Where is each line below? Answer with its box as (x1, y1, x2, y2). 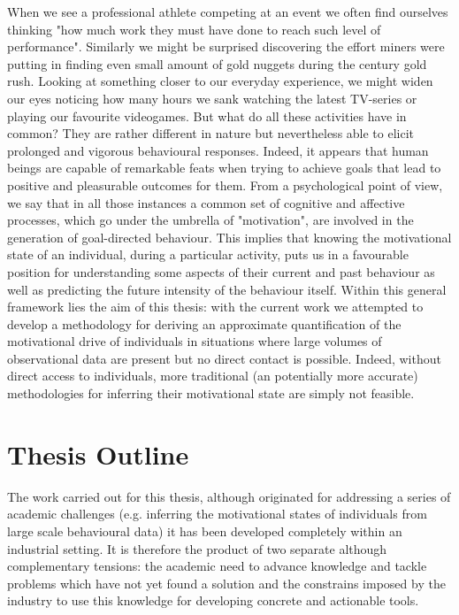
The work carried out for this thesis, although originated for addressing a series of (7, 487, 451, 505)
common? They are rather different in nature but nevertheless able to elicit (7, 124, 415, 142)
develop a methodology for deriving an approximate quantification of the (7, 314, 402, 333)
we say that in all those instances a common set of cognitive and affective (7, 193, 405, 211)
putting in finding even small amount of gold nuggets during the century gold (7, 54, 427, 73)
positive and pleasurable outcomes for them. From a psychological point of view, (7, 175, 443, 194)
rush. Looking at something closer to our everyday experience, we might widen (7, 72, 433, 90)
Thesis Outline (7, 435, 189, 472)
